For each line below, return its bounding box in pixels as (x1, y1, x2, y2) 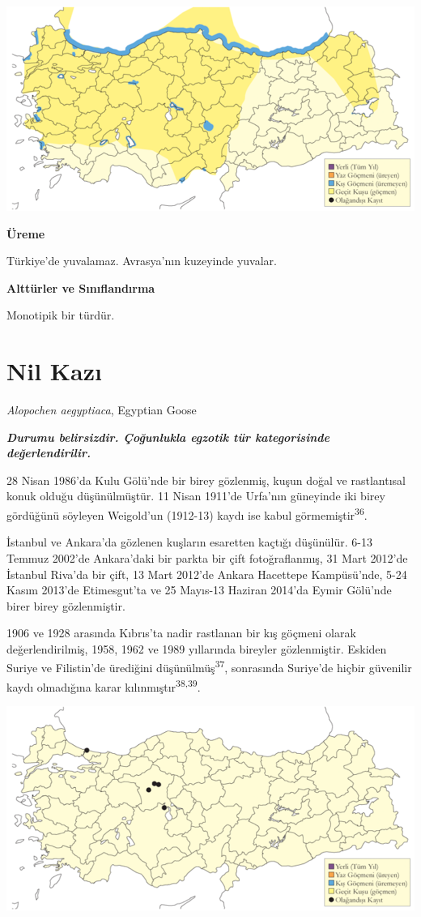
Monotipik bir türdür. (6, 306, 115, 324)
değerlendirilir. (6, 444, 91, 461)
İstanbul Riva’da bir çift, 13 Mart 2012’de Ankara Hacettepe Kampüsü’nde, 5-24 (6, 565, 407, 582)
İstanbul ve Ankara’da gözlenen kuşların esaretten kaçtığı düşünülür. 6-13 (6, 533, 373, 551)
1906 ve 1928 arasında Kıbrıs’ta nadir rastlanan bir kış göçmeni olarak (6, 624, 356, 641)
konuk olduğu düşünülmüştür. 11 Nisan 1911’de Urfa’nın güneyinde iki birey (6, 487, 385, 504)
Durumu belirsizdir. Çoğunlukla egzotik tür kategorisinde (6, 428, 330, 445)
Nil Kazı (6, 354, 102, 388)
